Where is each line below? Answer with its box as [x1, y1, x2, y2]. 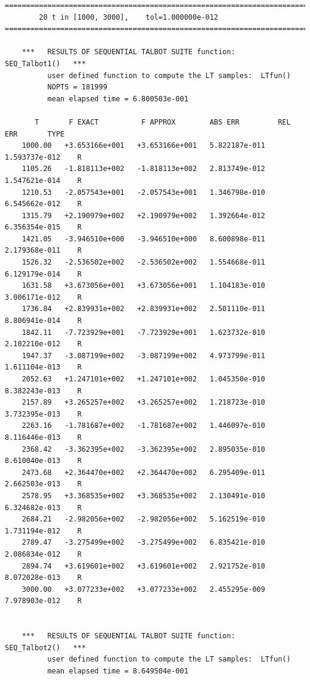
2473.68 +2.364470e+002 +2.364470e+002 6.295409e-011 [21, 468, 265, 477]
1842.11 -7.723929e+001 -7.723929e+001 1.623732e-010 [21, 328, 265, 337]
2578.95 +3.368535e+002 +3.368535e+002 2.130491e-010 [21, 491, 265, 500]
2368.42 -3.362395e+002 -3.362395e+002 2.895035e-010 [21, 445, 265, 454]
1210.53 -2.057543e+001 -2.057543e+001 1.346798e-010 [21, 188, 265, 197]
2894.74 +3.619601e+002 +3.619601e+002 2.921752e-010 [21, 561, 265, 570]
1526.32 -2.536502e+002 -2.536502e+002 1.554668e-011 [21, 258, 265, 267]
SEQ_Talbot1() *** [5, 59, 86, 68]
